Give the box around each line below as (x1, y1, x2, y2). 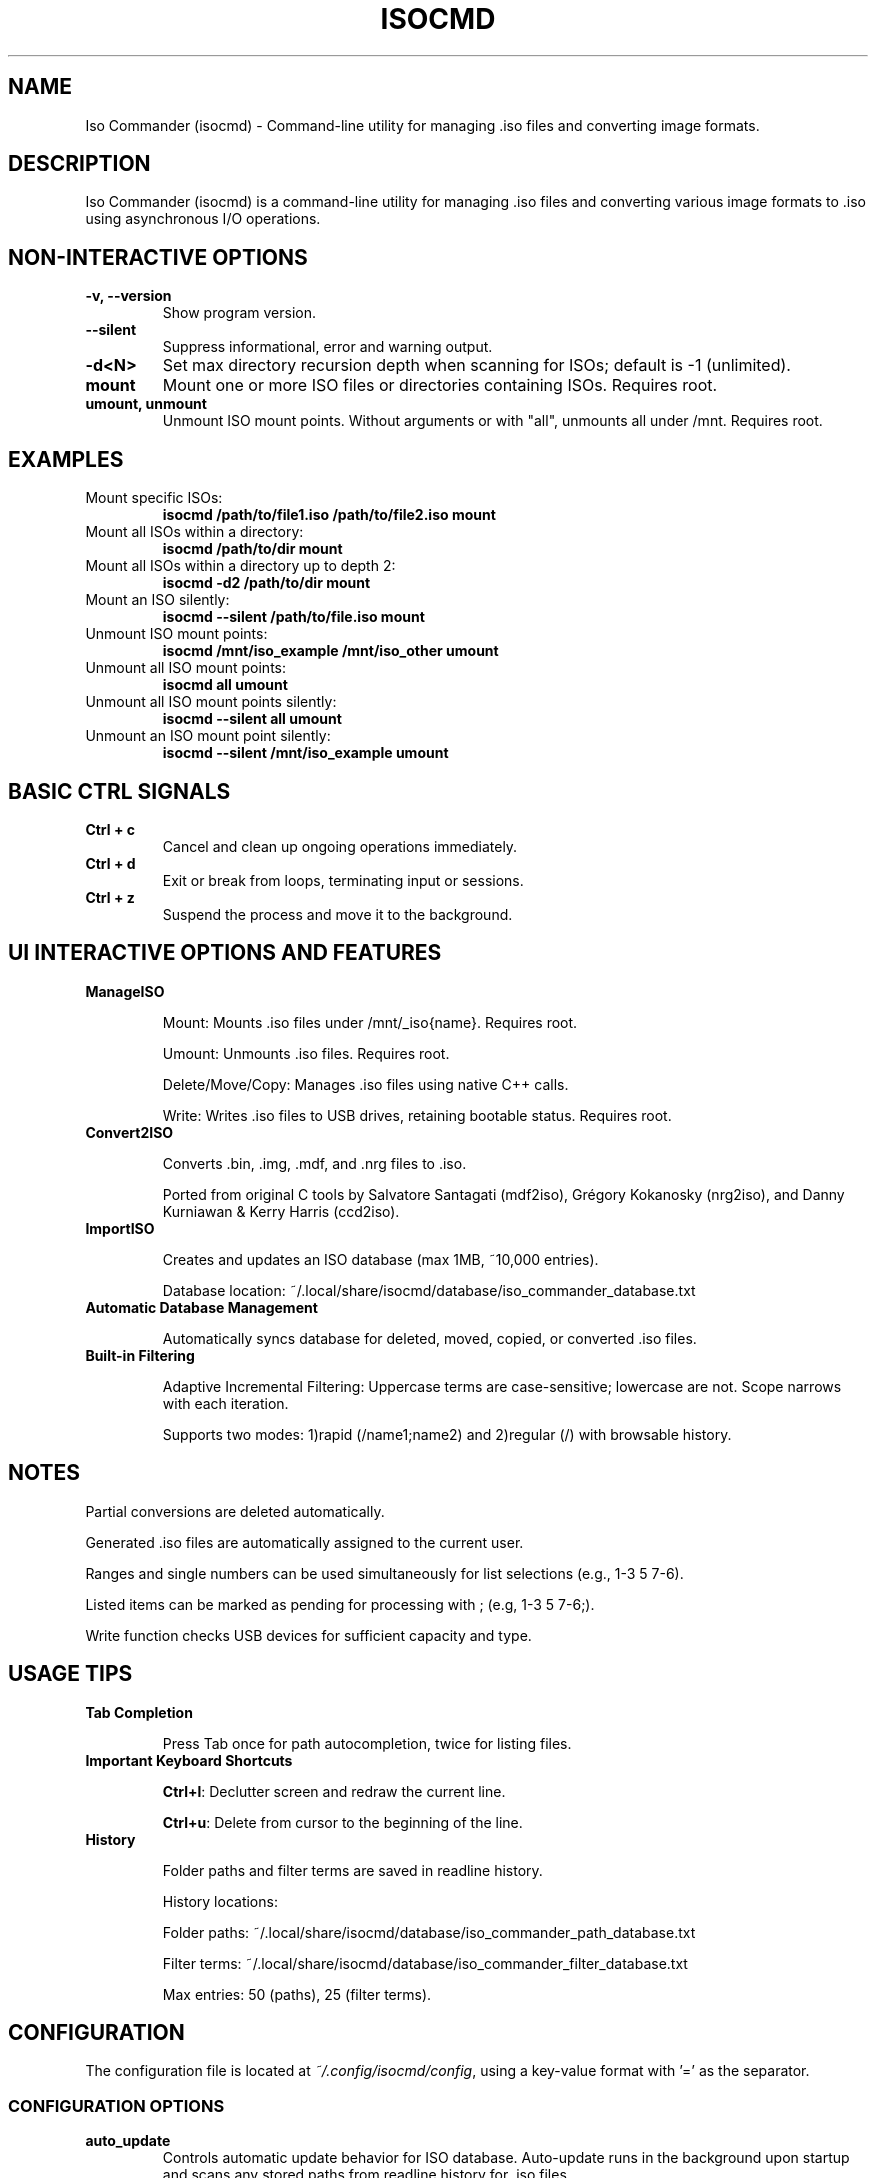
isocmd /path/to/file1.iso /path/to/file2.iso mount (162, 506, 496, 524)
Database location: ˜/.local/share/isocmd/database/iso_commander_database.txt (162, 1281, 696, 1299)
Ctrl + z (85, 888, 135, 906)
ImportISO (85, 1219, 155, 1237)
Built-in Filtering (85, 1346, 195, 1364)
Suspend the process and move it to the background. (162, 905, 513, 923)
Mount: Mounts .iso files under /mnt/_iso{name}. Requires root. (162, 1013, 578, 1031)
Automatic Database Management (85, 1298, 318, 1316)
